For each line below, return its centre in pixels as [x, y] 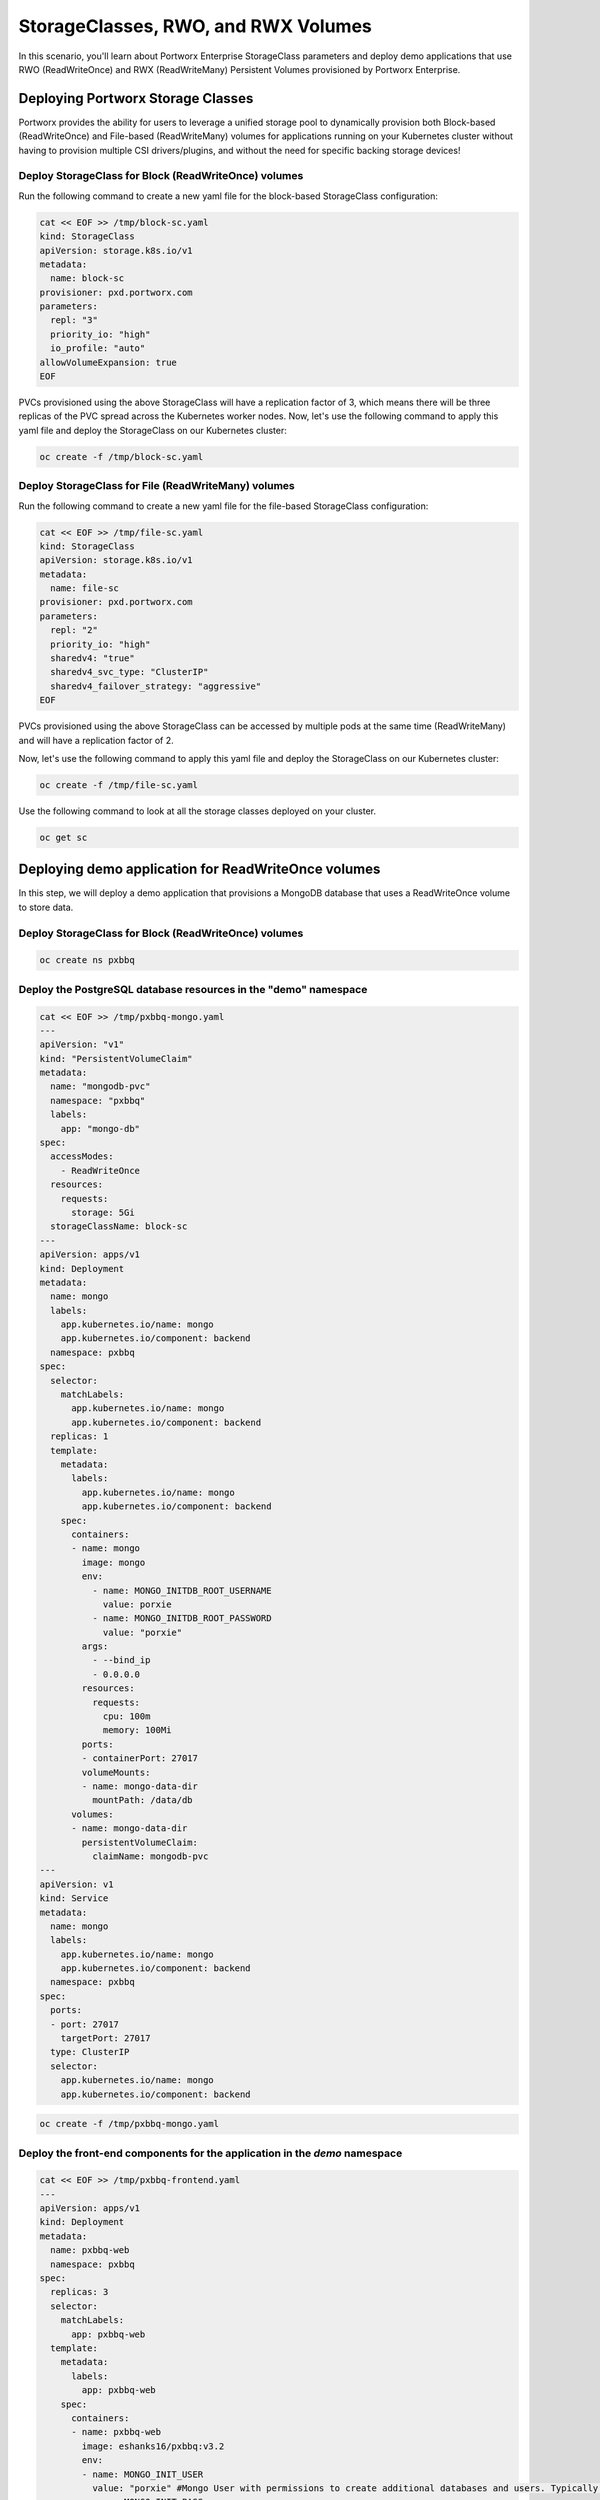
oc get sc [63, 837]
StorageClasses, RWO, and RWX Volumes [195, 26]
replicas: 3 [79, 2292]
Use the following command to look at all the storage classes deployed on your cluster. [197, 811]
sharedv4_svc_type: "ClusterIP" [129, 672]
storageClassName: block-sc [119, 1226]
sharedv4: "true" [92, 658]
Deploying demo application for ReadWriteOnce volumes [199, 869]
